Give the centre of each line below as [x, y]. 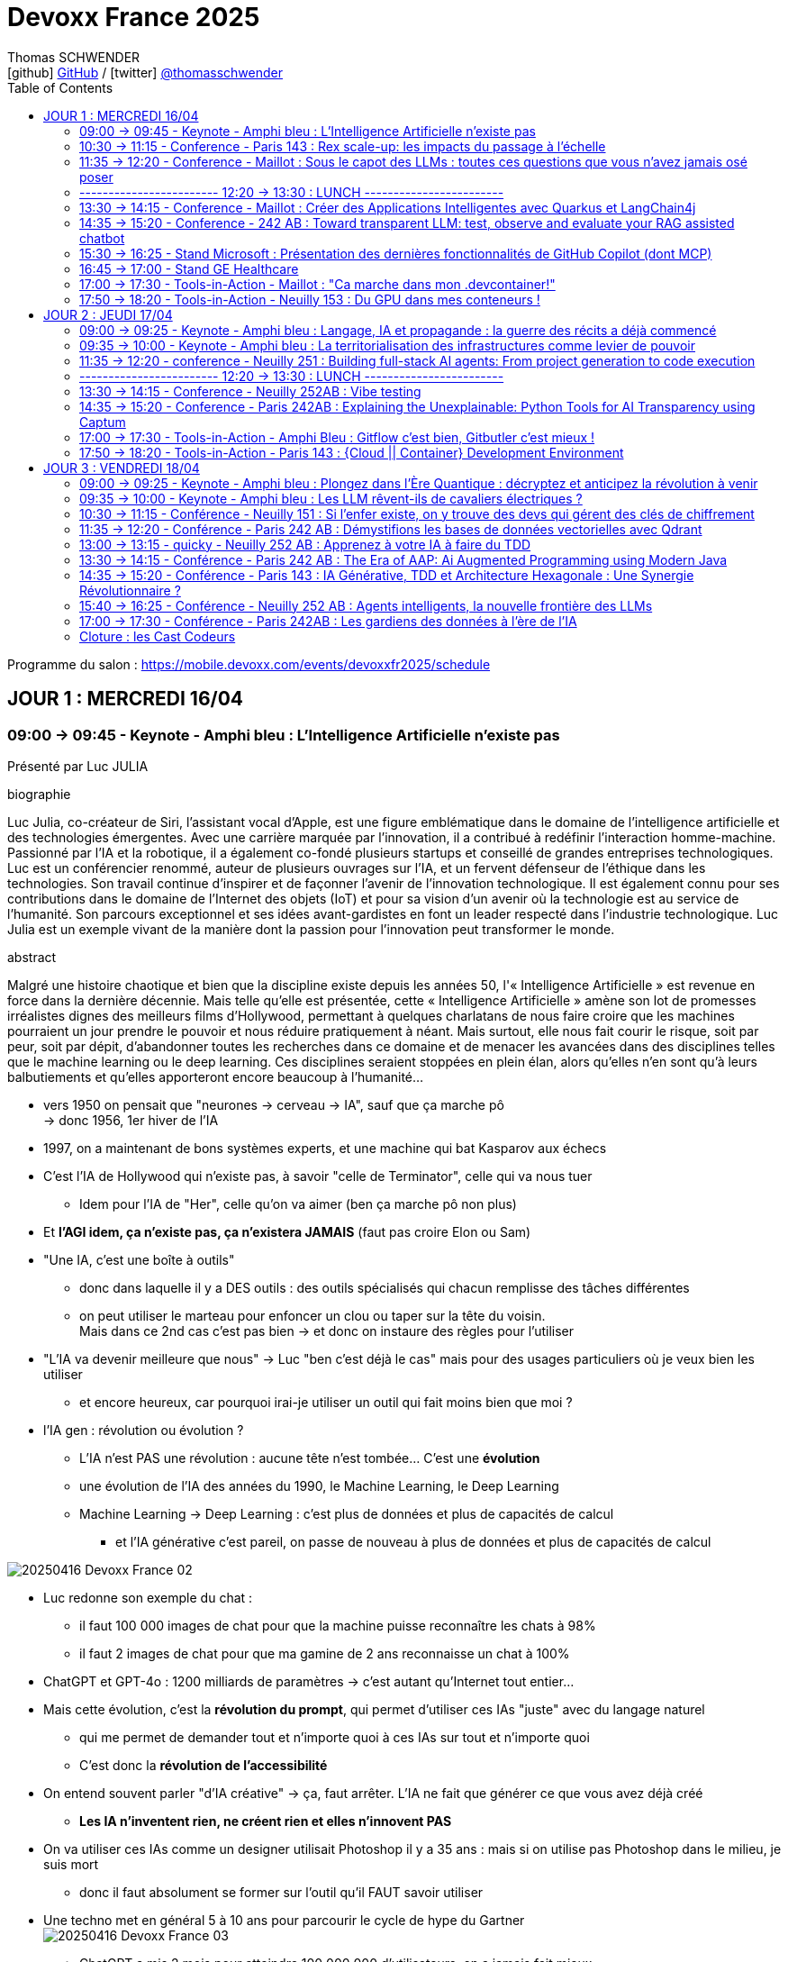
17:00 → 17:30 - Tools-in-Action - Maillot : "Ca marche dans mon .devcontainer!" [317, 284]
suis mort [71, 1864]
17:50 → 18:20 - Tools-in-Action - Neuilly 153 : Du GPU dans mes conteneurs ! [310, 299]
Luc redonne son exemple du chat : [148, 1597]
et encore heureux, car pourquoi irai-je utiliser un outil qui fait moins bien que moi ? [326, 1402]
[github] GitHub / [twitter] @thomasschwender [145, 72]
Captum [103, 422]
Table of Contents [60, 87]
